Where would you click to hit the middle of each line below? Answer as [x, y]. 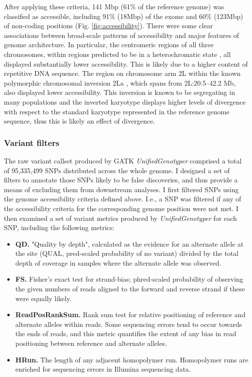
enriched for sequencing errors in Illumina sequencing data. [103, 369]
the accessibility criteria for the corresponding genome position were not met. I [121, 208]
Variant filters [32, 142]
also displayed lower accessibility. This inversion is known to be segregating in [119, 92]
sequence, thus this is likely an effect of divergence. [80, 121]
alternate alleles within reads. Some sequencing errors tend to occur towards [129, 324]
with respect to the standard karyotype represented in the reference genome [117, 111]
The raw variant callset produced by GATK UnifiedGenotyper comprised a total [123, 160]
